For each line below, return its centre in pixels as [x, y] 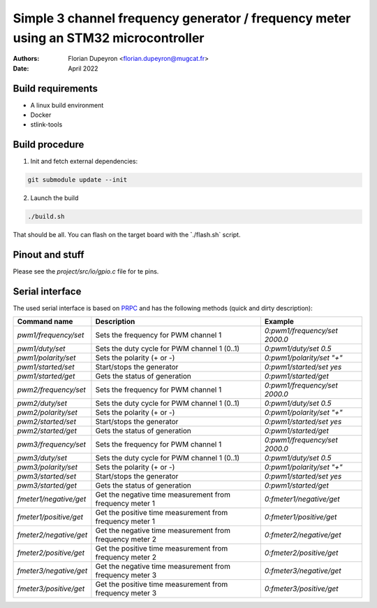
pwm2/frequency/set [52, 390]
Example [279, 322]
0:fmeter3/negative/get [303, 571]
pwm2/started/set [47, 422]
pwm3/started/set [47, 476]
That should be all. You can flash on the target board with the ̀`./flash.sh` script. [127, 235]
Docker [41, 115]
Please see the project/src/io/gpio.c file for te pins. [86, 271]
